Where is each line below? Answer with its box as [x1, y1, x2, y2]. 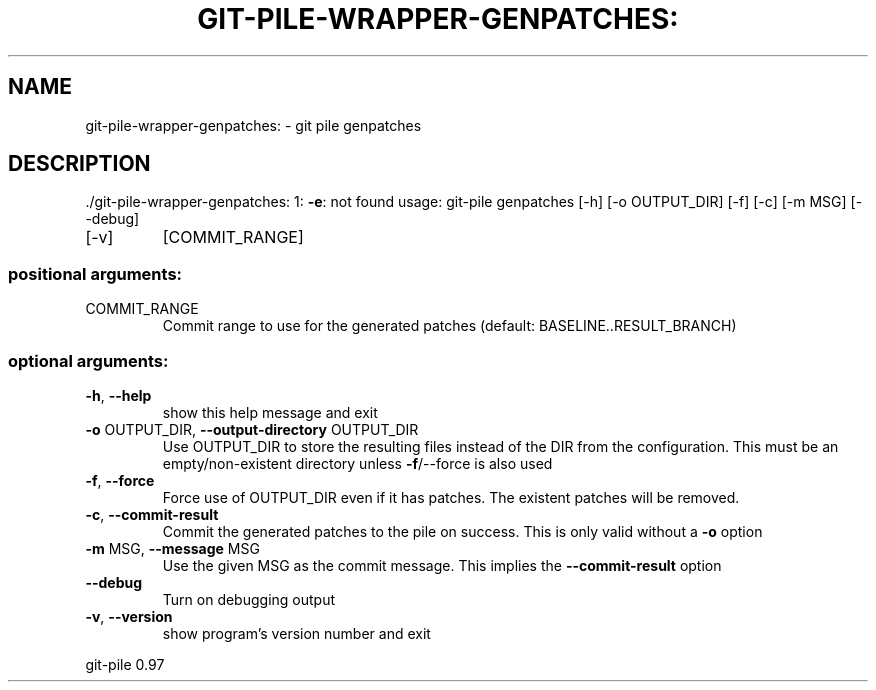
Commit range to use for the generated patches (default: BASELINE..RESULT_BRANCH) [162, 317, 737, 335]
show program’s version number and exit [162, 624, 431, 642]
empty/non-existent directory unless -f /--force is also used [162, 454, 553, 472]
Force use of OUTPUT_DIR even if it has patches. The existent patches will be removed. [162, 488, 740, 506]
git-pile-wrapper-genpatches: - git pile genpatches [85, 116, 422, 134]
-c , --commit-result [85, 505, 219, 523]
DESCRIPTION [8, 151, 151, 177]
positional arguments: [8, 263, 183, 284]
